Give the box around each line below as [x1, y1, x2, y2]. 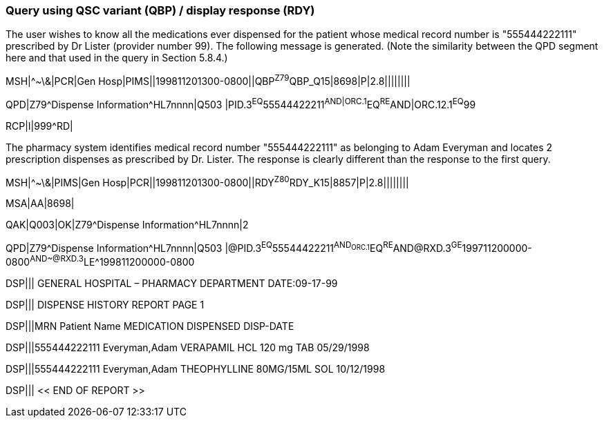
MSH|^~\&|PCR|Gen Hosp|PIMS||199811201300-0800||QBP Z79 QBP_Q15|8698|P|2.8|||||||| [6, 73, 410, 88]
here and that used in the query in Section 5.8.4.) [6, 52, 228, 64]
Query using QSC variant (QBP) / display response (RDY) [6, 3, 315, 17]
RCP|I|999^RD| [6, 119, 73, 132]
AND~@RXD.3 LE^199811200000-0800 [30, 254, 195, 268]
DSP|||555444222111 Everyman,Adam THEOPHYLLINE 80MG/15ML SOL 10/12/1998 [6, 362, 386, 375]
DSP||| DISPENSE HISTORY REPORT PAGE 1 [6, 298, 205, 311]
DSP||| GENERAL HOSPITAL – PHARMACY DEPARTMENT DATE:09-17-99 [6, 277, 338, 289]
